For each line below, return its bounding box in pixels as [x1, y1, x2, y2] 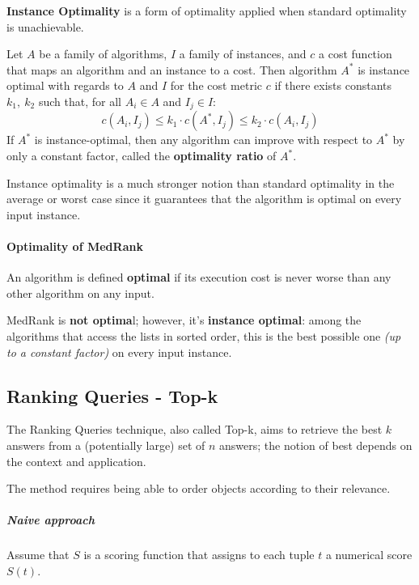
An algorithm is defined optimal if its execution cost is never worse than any [6, 269, 391, 286]
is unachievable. [6, 18, 84, 35]
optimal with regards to [6, 77, 124, 94]
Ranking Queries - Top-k [6, 383, 218, 408]
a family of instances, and [179, 45, 307, 62]
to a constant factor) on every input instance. [6, 343, 232, 360]
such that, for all [38, 92, 121, 109]
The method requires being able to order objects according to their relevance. [6, 480, 391, 497]
